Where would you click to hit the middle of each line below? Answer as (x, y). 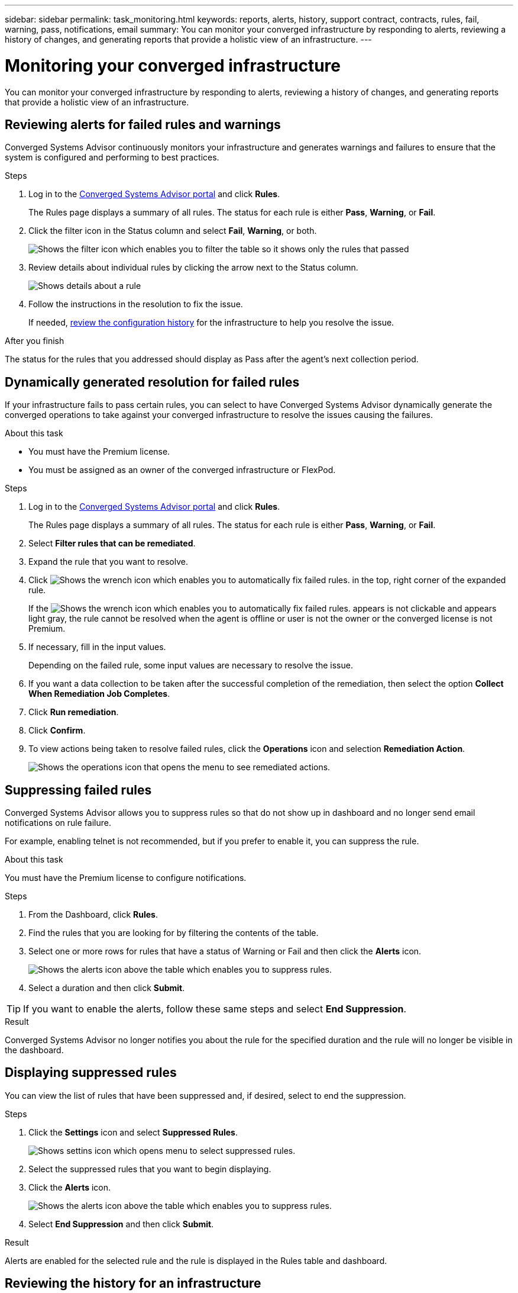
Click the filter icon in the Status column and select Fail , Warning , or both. (173, 231)
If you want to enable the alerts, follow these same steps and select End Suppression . (215, 1009)
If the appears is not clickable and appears (263, 609)
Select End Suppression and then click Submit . (121, 1224)
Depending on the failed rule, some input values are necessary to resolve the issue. (191, 665)
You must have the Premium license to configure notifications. (126, 878)
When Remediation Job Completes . (99, 694)
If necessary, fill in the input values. (97, 647)
